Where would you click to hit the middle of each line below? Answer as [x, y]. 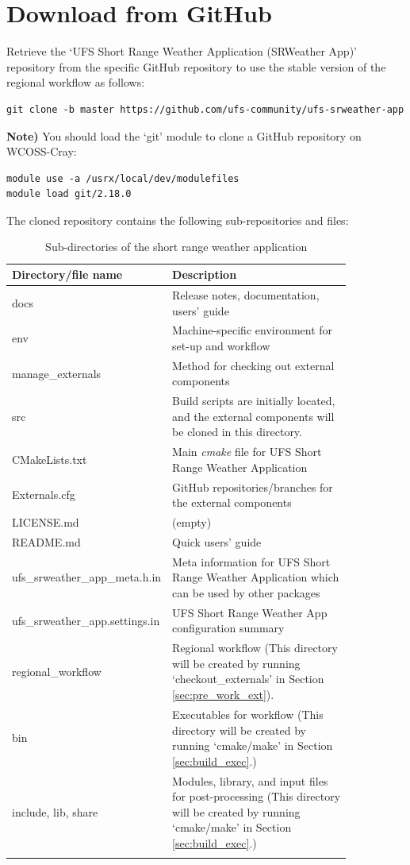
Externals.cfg [44, 494]
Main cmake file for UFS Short [247, 452]
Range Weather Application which [256, 577]
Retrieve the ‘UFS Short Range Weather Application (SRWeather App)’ [182, 51]
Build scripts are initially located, [254, 401]
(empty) [192, 522]
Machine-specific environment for [253, 330]
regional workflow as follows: [76, 82]
